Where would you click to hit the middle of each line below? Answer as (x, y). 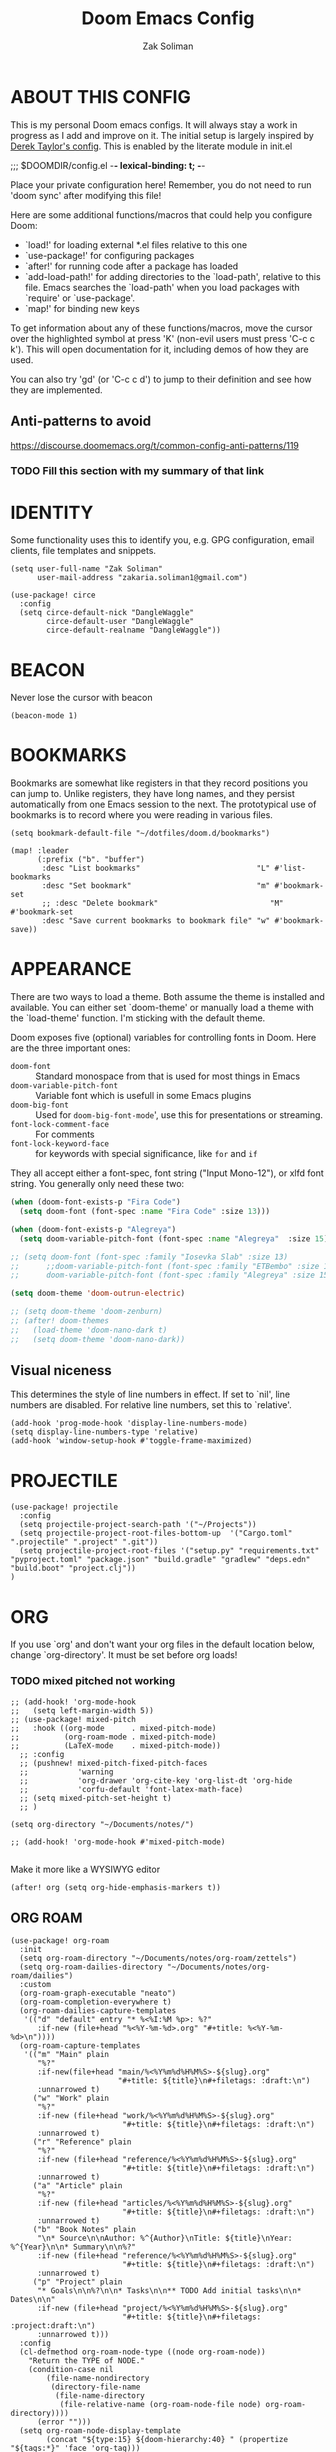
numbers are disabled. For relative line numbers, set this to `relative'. (151, 1405)
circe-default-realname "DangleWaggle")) (134, 630)
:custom (35, 1985)
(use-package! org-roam (60, 1941)
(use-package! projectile (64, 1507)
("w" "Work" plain (71, 2098)
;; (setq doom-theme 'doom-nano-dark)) (98, 1339)
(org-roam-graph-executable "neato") (98, 1993)
